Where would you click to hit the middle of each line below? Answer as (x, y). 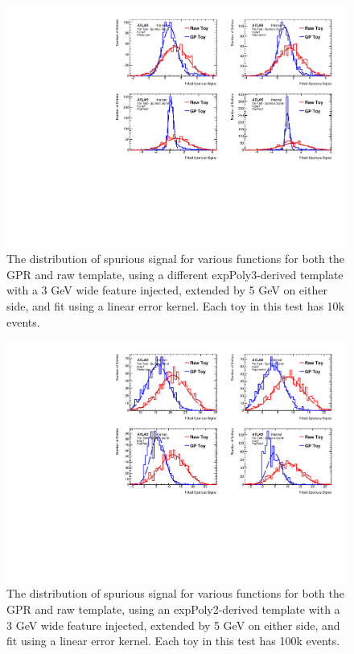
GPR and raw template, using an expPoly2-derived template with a (173, 609)
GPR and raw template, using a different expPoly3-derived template (175, 274)
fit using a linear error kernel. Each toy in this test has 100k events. (173, 641)
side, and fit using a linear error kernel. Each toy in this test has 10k (175, 306)
